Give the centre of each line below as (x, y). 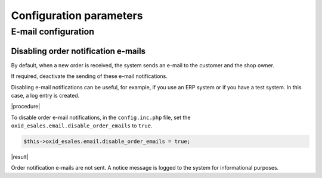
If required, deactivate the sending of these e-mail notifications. (89, 76)
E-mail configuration (53, 32)
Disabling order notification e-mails (78, 51)
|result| (20, 157)
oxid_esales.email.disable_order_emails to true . (82, 126)
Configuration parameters (77, 15)
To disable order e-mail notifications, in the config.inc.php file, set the (101, 117)
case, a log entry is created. (45, 95)
